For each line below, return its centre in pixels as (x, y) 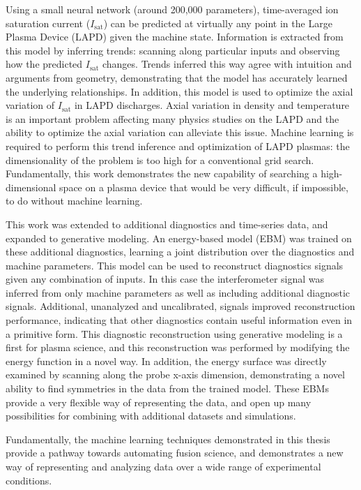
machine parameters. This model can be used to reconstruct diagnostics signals (175, 265)
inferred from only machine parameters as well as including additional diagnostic (178, 292)
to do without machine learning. (74, 201)
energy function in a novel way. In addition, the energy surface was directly (166, 361)
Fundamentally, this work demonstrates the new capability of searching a (162, 173)
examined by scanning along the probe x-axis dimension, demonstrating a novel (175, 374)
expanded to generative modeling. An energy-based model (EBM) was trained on (179, 238)
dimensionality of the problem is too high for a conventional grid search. (160, 159)
